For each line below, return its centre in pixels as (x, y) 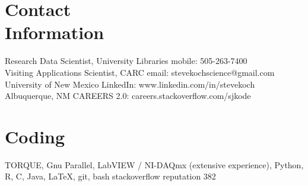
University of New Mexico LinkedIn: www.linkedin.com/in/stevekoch (130, 84)
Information (55, 32)
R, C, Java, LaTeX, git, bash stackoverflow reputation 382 (110, 176)
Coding (35, 136)
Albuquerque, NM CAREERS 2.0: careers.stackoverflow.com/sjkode (128, 96)
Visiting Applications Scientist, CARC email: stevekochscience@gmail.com (140, 72)
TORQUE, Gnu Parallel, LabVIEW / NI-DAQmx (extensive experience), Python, (154, 164)
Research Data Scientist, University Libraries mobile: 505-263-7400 (126, 61)
